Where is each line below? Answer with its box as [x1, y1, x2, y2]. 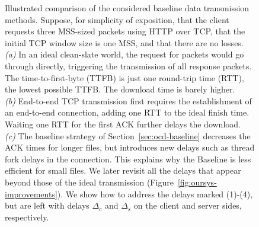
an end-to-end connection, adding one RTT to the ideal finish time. [5, 106, 250, 119]
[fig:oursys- [177, 175, 217, 188]
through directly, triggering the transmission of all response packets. [5, 59, 252, 72]
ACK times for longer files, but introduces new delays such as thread [5, 141, 255, 154]
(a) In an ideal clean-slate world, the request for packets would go [5, 48, 244, 60]
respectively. [5, 210, 49, 223]
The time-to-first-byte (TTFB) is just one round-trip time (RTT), [5, 71, 244, 84]
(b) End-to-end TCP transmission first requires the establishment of [5, 94, 252, 107]
